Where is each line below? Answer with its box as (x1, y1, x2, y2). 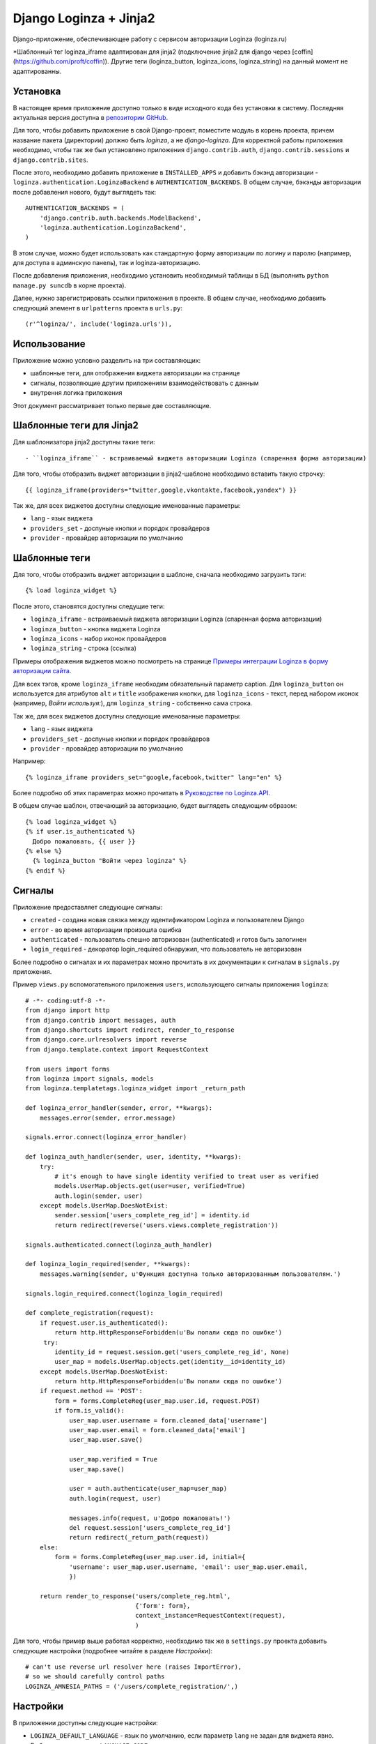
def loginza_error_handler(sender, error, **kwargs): (25, 1104, 212, 1112)
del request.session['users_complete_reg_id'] (69, 1524, 231, 1531)
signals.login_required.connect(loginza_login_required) (25, 1289, 224, 1298)
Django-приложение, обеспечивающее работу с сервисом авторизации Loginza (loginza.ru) (13, 35, 288, 43)
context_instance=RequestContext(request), (134, 1611, 286, 1620)
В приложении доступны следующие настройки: (13, 1718, 158, 1727)
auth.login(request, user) (69, 1494, 162, 1503)
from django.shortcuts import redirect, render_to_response (25, 1026, 235, 1034)
